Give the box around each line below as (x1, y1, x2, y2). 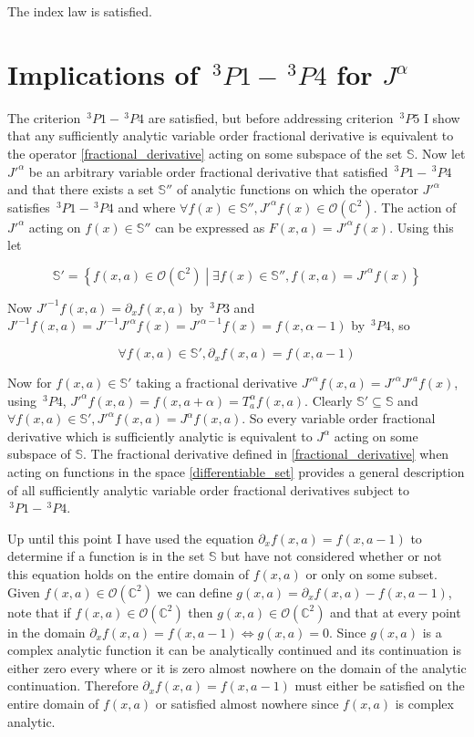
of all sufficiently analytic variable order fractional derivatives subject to (7, 480, 410, 499)
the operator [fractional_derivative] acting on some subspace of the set (7, 143, 403, 162)
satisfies (7, 197, 50, 216)
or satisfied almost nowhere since (155, 693, 339, 712)
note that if (7, 602, 71, 621)
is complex (395, 693, 454, 712)
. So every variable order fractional (242, 409, 436, 428)
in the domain (7, 622, 86, 641)
